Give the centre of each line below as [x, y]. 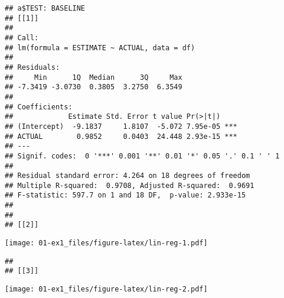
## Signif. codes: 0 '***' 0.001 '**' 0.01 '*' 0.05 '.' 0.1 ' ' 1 [142, 156]
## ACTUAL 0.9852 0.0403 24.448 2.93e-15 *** [121, 136]
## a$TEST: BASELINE [45, 8]
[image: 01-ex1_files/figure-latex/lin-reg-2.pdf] [106, 289]
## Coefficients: [39, 107]
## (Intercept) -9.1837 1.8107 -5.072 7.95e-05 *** [121, 126]
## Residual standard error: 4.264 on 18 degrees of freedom [128, 176]
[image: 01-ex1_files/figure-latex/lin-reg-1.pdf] [106, 243]
